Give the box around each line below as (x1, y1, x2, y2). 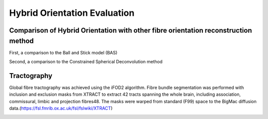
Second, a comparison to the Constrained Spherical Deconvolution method (9, 59, 163, 65)
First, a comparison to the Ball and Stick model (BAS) (9, 49, 118, 55)
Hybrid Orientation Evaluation (9, 7, 135, 18)
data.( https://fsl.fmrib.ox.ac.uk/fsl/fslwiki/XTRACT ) (9, 105, 113, 111)
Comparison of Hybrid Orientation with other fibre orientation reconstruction (9, 26, 252, 35)
